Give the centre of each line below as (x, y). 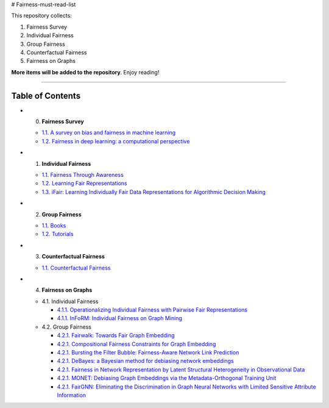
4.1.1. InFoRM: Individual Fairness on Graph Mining (119, 318)
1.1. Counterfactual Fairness (76, 268)
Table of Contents (46, 95)
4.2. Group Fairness (66, 327)
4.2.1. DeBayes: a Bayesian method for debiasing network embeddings (145, 361)
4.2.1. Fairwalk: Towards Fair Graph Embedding (116, 335)
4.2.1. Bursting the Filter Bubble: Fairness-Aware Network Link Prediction (148, 353)
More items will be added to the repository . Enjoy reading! (85, 72)
